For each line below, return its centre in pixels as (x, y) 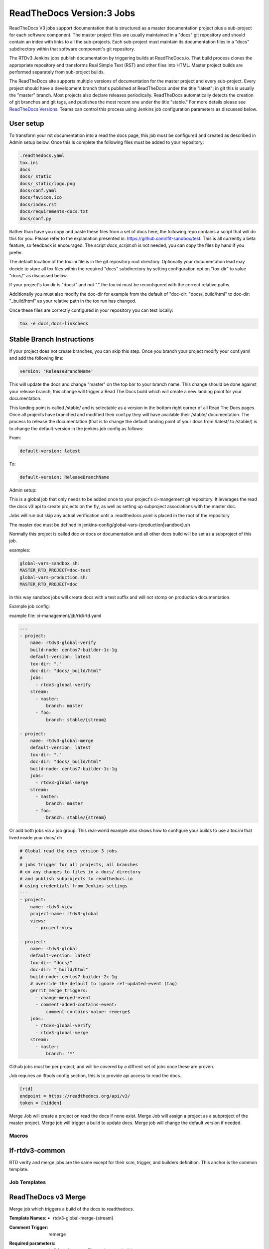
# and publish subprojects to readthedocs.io (76, 879)
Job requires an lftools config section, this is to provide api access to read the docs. (95, 1076)
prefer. (16, 252)
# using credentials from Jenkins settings (74, 886)
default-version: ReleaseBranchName (65, 477)
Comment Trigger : (29, 1227)
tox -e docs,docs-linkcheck (54, 323)
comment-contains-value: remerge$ (88, 1011)
